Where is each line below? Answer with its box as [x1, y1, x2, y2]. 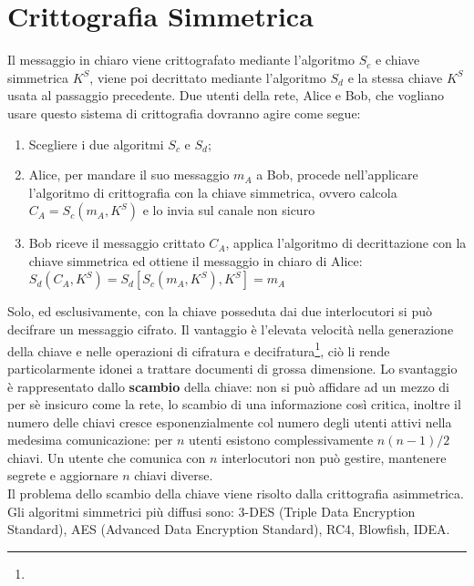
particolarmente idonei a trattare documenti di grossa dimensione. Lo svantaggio [7, 358, 458, 377]
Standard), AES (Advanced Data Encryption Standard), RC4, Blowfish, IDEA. [7, 519, 450, 539]
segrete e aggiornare [7, 466, 118, 485]
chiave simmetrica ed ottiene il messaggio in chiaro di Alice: [28, 251, 363, 270]
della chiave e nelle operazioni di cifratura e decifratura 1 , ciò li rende [7, 338, 390, 360]
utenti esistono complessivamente [189, 430, 374, 449]
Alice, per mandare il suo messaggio [28, 165, 230, 184]
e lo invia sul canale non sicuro [142, 200, 315, 220]
